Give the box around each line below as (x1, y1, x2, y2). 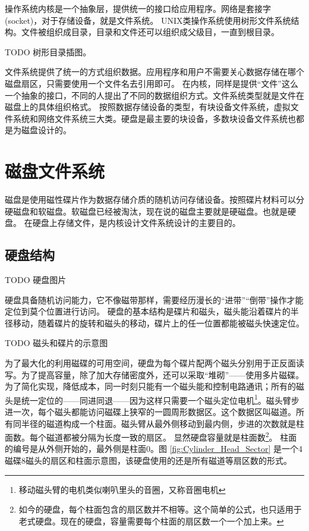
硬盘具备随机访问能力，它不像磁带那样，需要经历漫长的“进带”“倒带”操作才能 (5, 293, 304, 306)
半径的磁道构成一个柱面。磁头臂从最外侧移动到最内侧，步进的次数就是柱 (21, 417, 304, 429)
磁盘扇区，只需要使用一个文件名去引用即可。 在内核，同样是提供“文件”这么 (5, 77, 298, 89)
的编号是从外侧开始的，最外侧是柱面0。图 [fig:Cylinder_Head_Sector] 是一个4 (5, 442, 303, 455)
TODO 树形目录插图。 (5, 45, 92, 58)
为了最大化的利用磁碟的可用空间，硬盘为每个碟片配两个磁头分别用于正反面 (5, 357, 296, 369)
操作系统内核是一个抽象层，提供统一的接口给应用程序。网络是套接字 (5, 2, 271, 14)
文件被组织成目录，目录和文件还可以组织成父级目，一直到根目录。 (21, 26, 279, 38)
